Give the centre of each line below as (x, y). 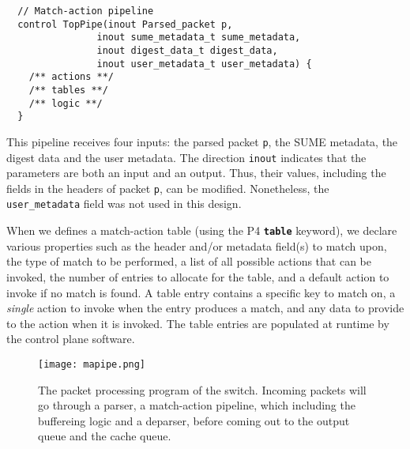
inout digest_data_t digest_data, (187, 50)
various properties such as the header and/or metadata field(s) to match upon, (197, 245)
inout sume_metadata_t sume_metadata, (199, 38)
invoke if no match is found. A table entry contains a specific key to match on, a (201, 292)
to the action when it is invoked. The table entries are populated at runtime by (198, 323)
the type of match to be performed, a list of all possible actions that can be (189, 261)
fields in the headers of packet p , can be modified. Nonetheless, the (168, 188)
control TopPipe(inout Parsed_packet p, (125, 24)
